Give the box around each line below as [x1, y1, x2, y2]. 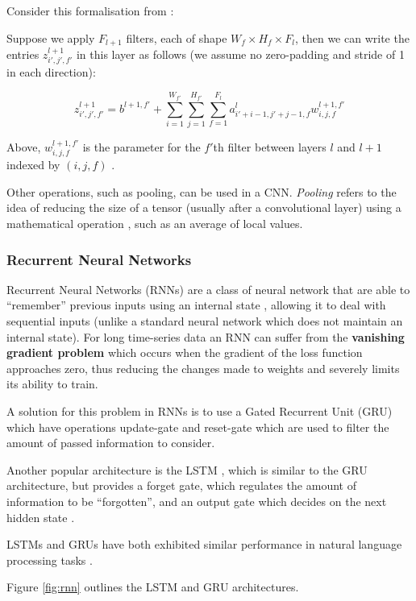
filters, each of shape [126, 29, 227, 46]
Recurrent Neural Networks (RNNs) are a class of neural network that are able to [6, 280, 410, 297]
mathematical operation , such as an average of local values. [6, 215, 303, 232]
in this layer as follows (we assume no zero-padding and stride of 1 [76, 46, 405, 63]
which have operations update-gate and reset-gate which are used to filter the [6, 418, 389, 435]
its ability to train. [6, 375, 98, 392]
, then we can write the [294, 29, 410, 46]
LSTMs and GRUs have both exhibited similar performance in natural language [6, 536, 402, 553]
